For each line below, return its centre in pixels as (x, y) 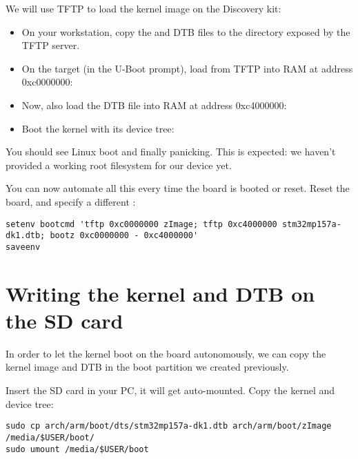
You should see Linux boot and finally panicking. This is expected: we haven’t (171, 152)
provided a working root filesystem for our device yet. (119, 165)
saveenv (23, 247)
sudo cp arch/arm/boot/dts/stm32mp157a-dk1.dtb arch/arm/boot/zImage (169, 426)
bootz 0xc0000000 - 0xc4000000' (124, 236)
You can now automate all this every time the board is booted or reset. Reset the (178, 188)
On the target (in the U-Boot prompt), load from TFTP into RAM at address (187, 68)
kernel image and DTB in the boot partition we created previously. (147, 367)
